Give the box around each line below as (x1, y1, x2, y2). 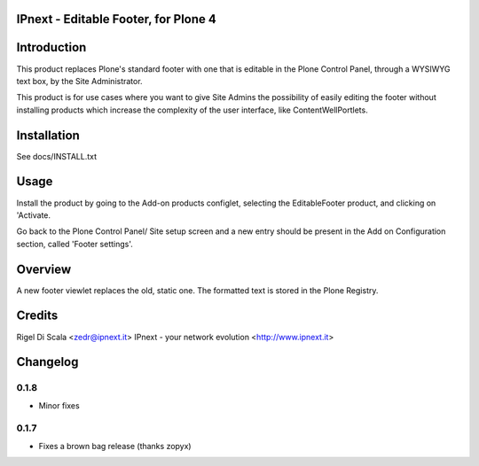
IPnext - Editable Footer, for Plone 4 (16, 12, 216, 27)
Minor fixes (38, 400, 80, 411)
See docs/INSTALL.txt (16, 151, 98, 161)
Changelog (16, 354, 79, 369)
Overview (16, 261, 72, 276)
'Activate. (16, 209, 51, 221)
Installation (16, 128, 80, 143)
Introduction (16, 40, 87, 55)
